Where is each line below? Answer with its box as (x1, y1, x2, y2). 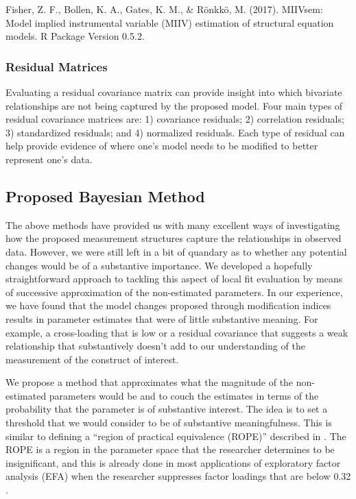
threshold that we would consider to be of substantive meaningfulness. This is (5, 415, 332, 430)
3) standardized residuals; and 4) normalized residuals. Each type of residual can (5, 125, 345, 139)
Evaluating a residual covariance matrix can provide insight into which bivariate (5, 85, 342, 99)
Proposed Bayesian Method (5, 185, 205, 206)
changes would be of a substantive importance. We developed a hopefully (5, 258, 313, 272)
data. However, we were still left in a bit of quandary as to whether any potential (5, 244, 347, 258)
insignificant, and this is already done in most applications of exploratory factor (5, 455, 341, 470)
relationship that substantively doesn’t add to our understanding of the (5, 339, 305, 353)
